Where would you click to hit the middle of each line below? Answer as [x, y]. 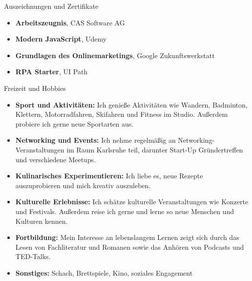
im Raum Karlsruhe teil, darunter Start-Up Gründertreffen [155, 149]
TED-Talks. [33, 256]
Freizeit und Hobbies [35, 88]
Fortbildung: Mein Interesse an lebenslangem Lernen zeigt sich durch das [127, 237]
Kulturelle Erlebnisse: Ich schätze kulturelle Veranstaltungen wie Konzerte [132, 202]
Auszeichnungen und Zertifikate [51, 6]
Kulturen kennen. [42, 221]
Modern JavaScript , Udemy [61, 39]
